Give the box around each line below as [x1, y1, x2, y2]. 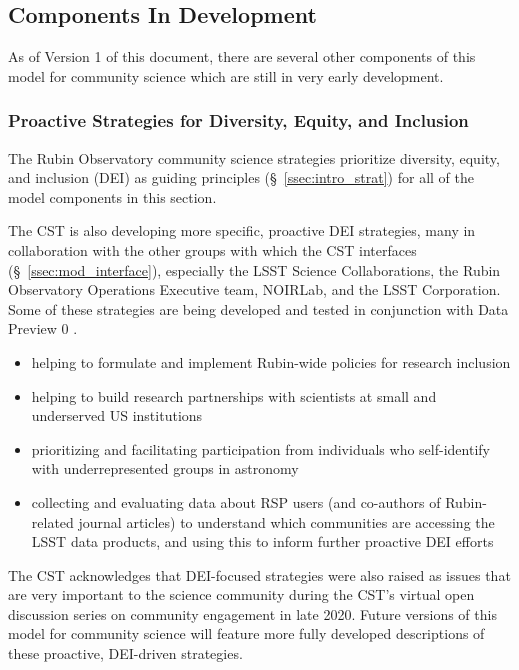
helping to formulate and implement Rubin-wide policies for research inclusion [31, 351, 511, 372]
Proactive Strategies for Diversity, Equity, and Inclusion [8, 108, 469, 133]
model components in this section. [8, 186, 217, 207]
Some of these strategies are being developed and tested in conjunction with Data [8, 298, 509, 319]
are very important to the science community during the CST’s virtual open [8, 584, 475, 605]
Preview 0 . [8, 318, 78, 339]
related [31, 511, 74, 532]
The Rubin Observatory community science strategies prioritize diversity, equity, [8, 147, 500, 168]
